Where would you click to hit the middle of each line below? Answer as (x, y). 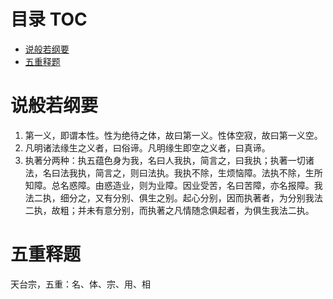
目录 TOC (49, 19)
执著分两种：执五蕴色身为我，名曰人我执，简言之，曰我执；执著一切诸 (169, 160)
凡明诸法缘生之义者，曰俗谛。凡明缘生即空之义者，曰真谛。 (147, 147)
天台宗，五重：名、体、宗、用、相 (80, 284)
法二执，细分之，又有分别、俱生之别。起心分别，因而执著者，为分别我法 (173, 197)
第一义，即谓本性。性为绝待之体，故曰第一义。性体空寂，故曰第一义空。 (173, 135)
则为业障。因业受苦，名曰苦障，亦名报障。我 (230, 185)
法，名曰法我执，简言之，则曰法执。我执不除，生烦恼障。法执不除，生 (169, 172)
